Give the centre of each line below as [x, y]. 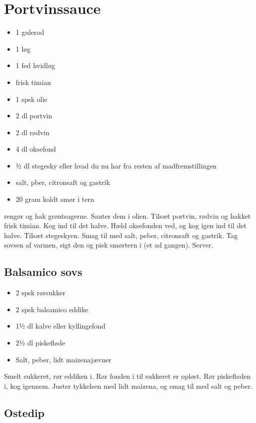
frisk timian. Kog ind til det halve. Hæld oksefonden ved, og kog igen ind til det [125, 225]
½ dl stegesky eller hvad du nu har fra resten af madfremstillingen [116, 165]
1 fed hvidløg [35, 65]
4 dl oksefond [36, 149]
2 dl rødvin [32, 132]
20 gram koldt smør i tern [55, 199]
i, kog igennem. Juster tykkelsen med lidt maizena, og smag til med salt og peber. [128, 385]
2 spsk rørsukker [40, 293]
